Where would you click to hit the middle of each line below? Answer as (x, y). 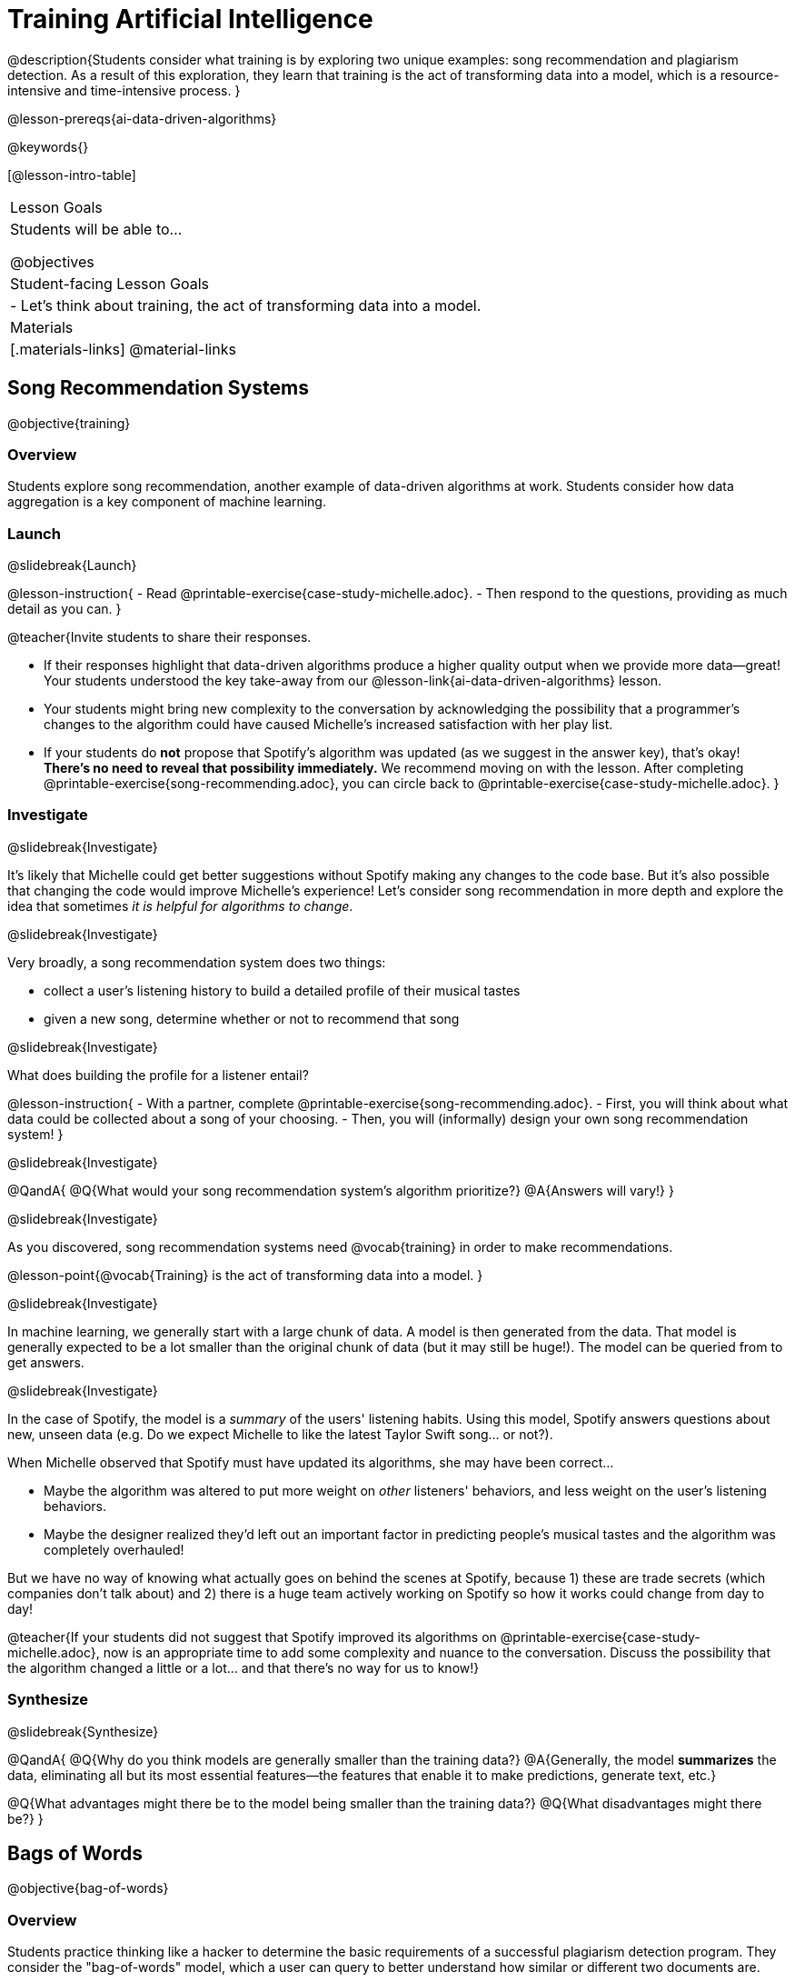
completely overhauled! (114, 1549)
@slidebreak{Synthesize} (83, 1731)
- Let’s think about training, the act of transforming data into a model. (246, 305)
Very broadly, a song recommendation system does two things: (197, 962)
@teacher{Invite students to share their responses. (159, 637)
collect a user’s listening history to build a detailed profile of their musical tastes (282, 990)
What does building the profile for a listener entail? (158, 1075)
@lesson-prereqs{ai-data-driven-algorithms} (142, 118)
